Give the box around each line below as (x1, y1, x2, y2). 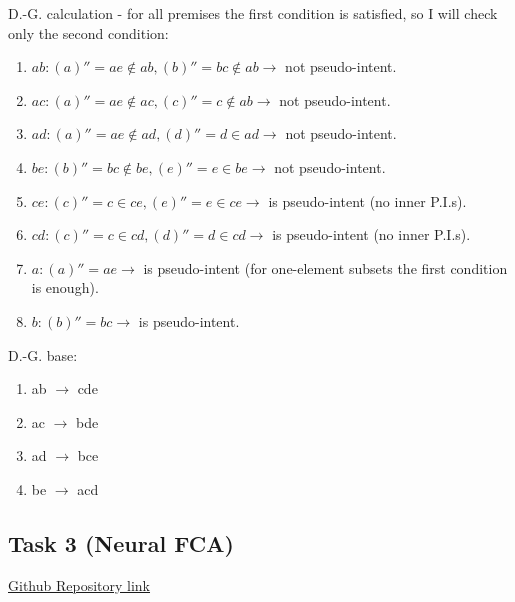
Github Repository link (8, 574, 151, 595)
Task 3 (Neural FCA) (8, 527, 234, 558)
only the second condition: (8, 22, 169, 43)
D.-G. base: (8, 344, 78, 365)
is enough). (31, 277, 99, 298)
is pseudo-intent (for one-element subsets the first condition (143, 257, 508, 278)
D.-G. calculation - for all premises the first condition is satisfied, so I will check (8, 3, 498, 23)
